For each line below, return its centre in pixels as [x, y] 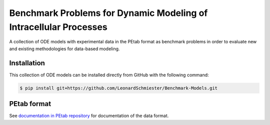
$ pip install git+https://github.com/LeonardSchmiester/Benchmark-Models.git [118, 88]
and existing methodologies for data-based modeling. [64, 49]
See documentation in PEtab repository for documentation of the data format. [89, 116]
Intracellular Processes [58, 27]
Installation [27, 63]
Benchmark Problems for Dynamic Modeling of [108, 13]
